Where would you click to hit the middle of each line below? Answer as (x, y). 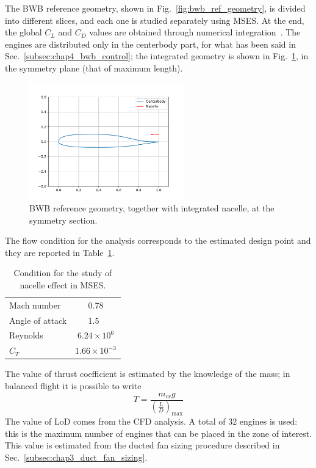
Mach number (35, 305)
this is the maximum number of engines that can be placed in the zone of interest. (159, 433)
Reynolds (26, 335)
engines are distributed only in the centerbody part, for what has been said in (150, 44)
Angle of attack (38, 320)
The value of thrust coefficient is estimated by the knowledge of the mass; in (148, 374)
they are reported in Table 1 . (60, 252)
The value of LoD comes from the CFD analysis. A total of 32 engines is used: (151, 421)
